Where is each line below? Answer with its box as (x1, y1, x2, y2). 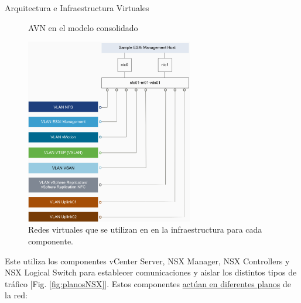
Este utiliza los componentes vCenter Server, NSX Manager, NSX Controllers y (5, 254, 290, 267)
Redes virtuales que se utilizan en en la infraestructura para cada (28, 223, 262, 236)
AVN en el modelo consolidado (28, 21, 138, 33)
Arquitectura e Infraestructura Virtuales (5, 2, 149, 13)
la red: (5, 289, 28, 301)
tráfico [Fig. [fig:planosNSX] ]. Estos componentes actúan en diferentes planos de (5, 277, 292, 290)
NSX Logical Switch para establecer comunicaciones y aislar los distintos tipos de (5, 266, 297, 278)
